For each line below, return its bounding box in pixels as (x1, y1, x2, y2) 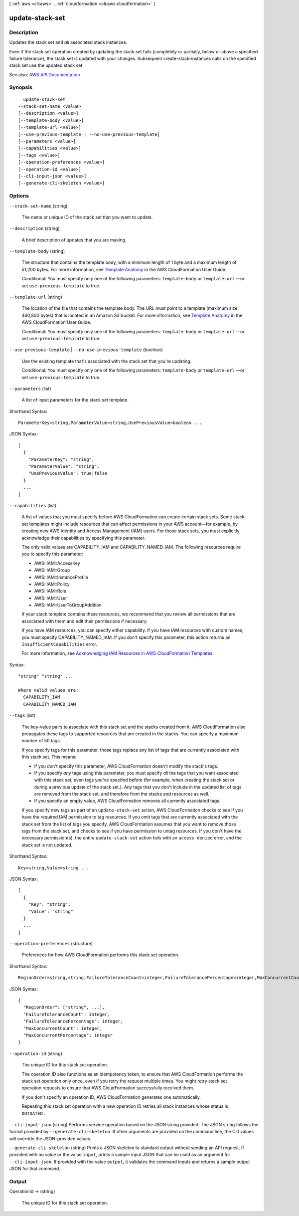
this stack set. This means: (21, 754, 77, 760)
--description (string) (9, 225, 60, 231)
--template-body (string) (9, 248, 65, 254)
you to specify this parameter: (21, 551, 84, 557)
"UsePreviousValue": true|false (28, 470, 108, 476)
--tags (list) (9, 712, 36, 718)
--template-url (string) (9, 294, 62, 300)
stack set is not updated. (21, 842, 72, 848)
